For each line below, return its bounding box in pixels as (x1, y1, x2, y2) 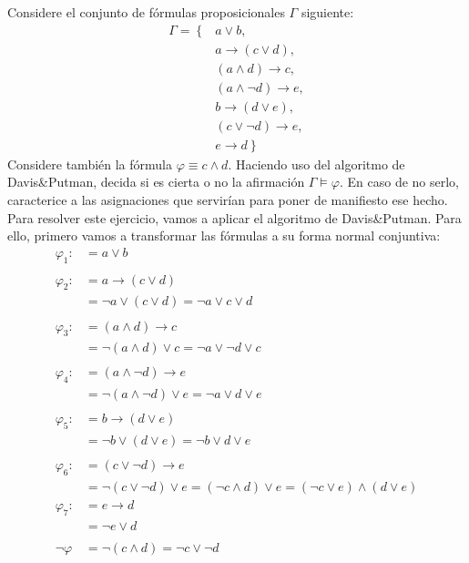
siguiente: (301, 3, 354, 21)
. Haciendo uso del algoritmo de (228, 154, 405, 173)
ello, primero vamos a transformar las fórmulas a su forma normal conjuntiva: (7, 226, 441, 245)
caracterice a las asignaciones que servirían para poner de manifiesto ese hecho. (7, 190, 448, 209)
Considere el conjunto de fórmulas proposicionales (7, 3, 285, 21)
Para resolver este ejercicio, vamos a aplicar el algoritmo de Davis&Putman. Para (7, 208, 462, 227)
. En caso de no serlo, (339, 172, 460, 191)
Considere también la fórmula (7, 154, 172, 173)
